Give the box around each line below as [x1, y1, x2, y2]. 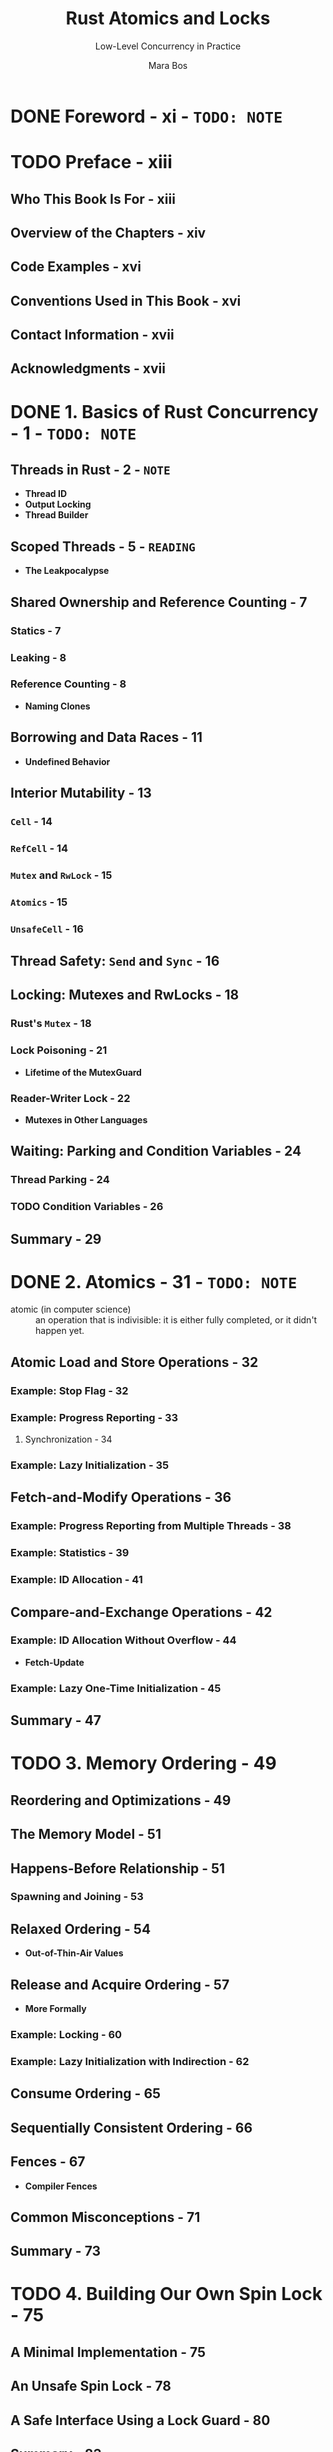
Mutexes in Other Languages [24, 1113, 148, 1126]
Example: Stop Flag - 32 [10, 1383, 129, 1397]
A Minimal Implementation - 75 [10, 2343, 207, 2361]
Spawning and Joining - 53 [10, 1890, 144, 1904]
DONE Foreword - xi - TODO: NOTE [10, 105, 283, 127]
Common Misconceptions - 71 [10, 2208, 201, 2226]
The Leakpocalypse [24, 565, 110, 577]
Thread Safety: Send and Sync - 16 [10, 953, 220, 970]
